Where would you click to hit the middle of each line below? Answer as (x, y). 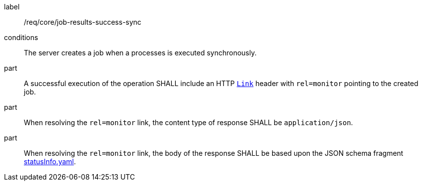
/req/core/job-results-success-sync (83, 22)
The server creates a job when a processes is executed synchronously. (140, 53)
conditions (21, 37)
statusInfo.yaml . (50, 162)
